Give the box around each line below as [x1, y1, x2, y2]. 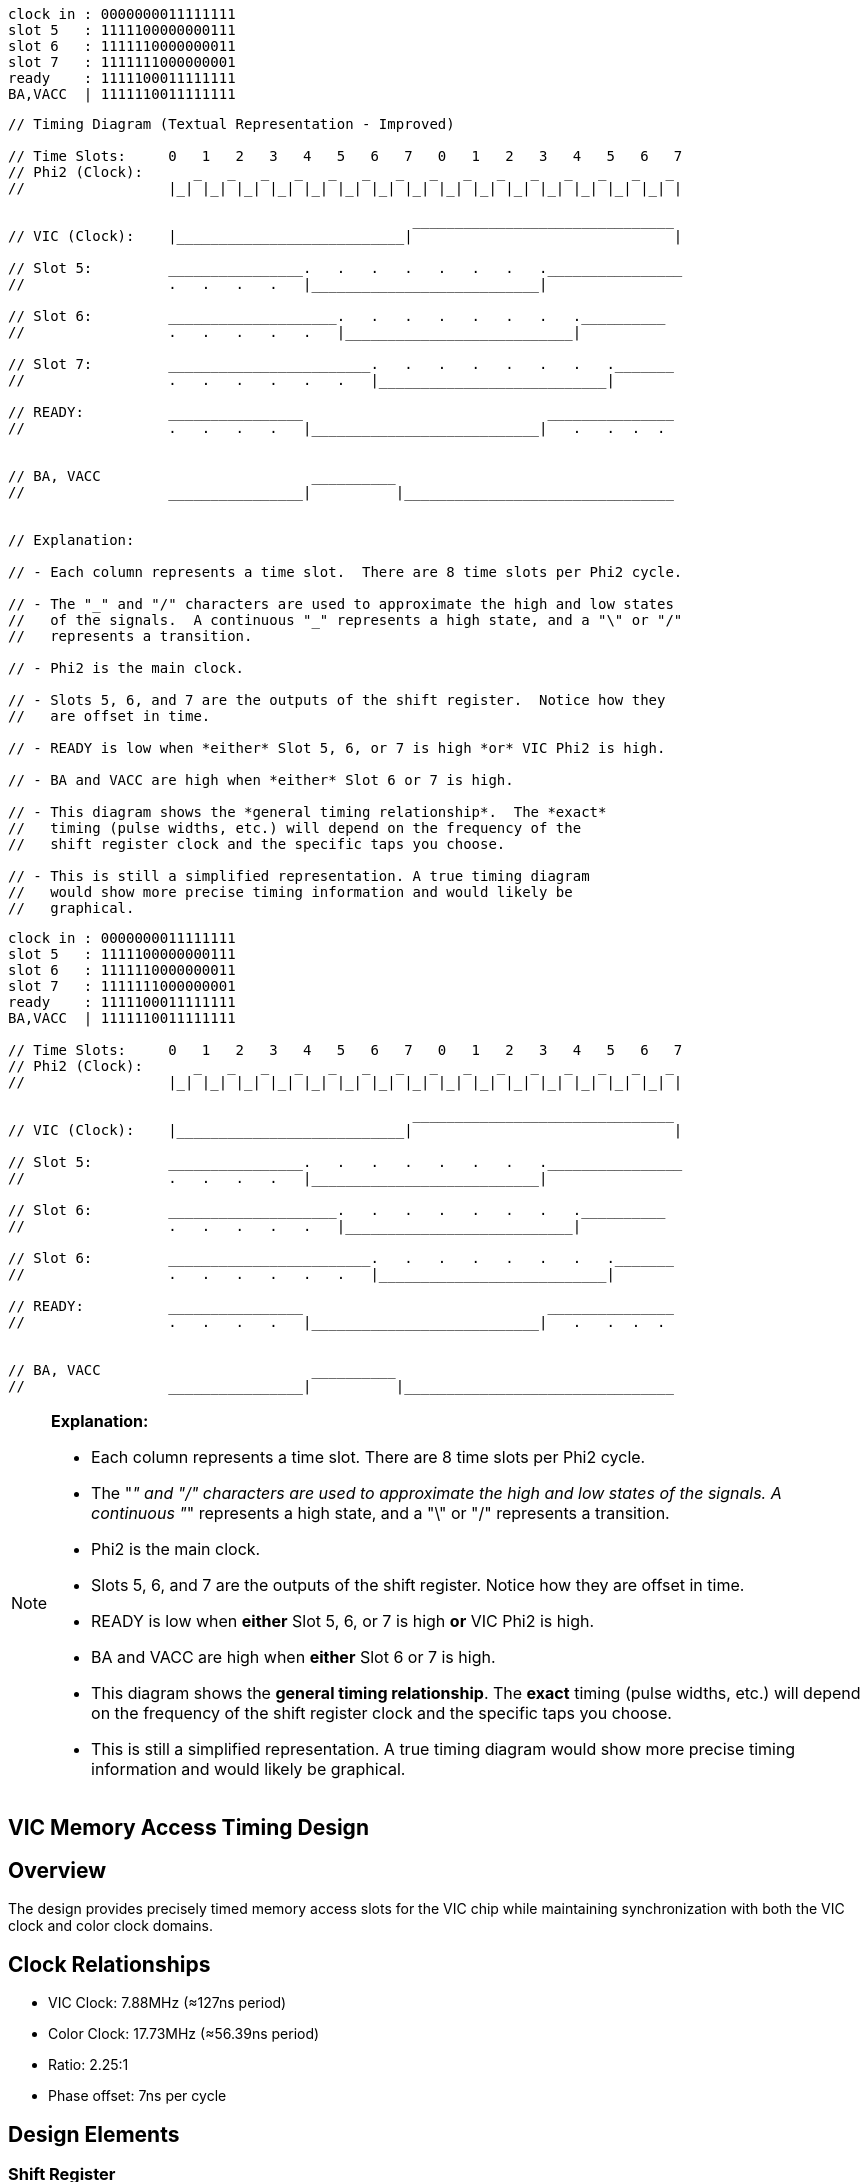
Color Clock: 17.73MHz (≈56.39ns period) [48, 2025, 320, 2043]
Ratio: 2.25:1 [48, 2056, 129, 2074]
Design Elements [8, 2121, 180, 2147]
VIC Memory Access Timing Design [8, 1815, 369, 1841]
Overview [8, 1857, 107, 1883]
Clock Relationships [8, 1951, 211, 1977]
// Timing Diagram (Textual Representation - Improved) [8, 116, 455, 132]
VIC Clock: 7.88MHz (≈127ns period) [48, 1994, 287, 2012]
